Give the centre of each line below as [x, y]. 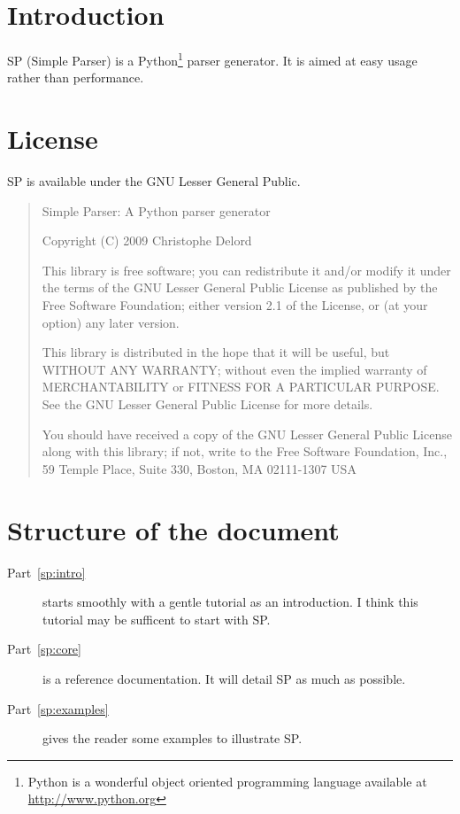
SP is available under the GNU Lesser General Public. [154, 181]
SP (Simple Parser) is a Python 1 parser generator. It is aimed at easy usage [212, 59]
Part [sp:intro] [46, 572]
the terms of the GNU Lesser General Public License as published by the [240, 287]
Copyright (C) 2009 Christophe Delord [147, 240]
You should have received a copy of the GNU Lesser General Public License [247, 434]
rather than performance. [76, 78]
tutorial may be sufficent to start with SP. [157, 619]
